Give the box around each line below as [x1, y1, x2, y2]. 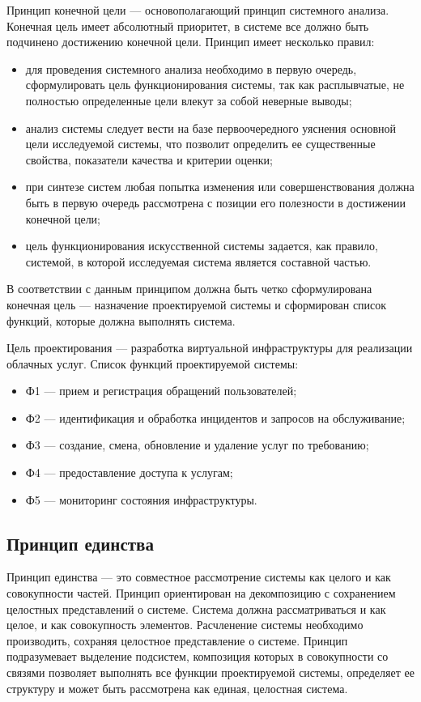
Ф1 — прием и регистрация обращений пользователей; [25, 382, 297, 399]
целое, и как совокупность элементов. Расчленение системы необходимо [6, 616, 364, 633]
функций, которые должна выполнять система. [6, 312, 236, 329]
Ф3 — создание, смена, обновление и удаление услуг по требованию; [25, 436, 369, 453]
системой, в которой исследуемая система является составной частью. [25, 253, 372, 270]
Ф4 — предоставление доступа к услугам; [25, 464, 233, 481]
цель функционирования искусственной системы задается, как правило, [25, 237, 378, 254]
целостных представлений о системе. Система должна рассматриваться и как [6, 600, 386, 617]
